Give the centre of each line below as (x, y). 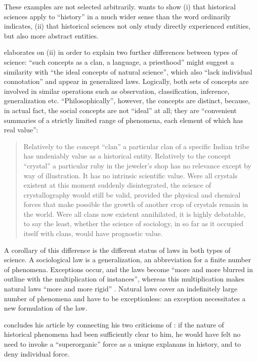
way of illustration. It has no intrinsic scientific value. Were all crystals (130, 175)
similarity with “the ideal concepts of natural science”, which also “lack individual (128, 71)
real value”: (21, 130)
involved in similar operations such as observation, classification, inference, (117, 91)
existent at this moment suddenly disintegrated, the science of (117, 185)
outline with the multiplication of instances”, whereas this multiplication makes (124, 279)
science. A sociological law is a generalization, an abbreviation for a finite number (128, 260)
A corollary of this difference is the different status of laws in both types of (117, 250)
